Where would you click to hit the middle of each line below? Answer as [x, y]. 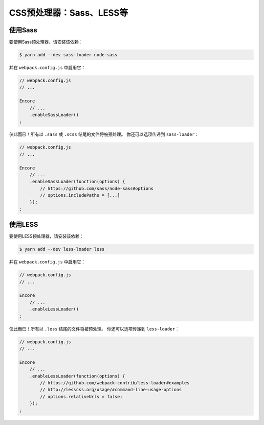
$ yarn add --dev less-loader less [62, 249]
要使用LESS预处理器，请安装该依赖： [46, 236]
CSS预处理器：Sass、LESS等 [68, 13]
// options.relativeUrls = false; [81, 396]
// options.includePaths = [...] [80, 195]
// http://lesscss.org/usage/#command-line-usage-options [111, 390]
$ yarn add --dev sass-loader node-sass [68, 55]
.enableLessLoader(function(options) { [77, 376]
